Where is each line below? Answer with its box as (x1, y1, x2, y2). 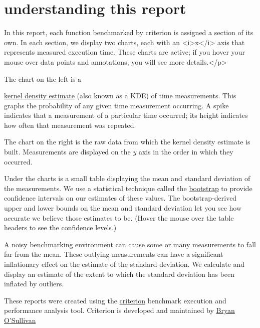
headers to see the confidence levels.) (4, 222, 117, 233)
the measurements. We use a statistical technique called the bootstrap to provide (4, 183, 252, 193)
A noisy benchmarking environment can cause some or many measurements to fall (4, 239, 256, 249)
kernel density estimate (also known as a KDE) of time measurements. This (4, 90, 236, 101)
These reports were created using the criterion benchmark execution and (4, 295, 226, 305)
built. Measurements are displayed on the (4, 146, 131, 157)
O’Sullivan (4, 314, 36, 325)
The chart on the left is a (4, 73, 82, 84)
